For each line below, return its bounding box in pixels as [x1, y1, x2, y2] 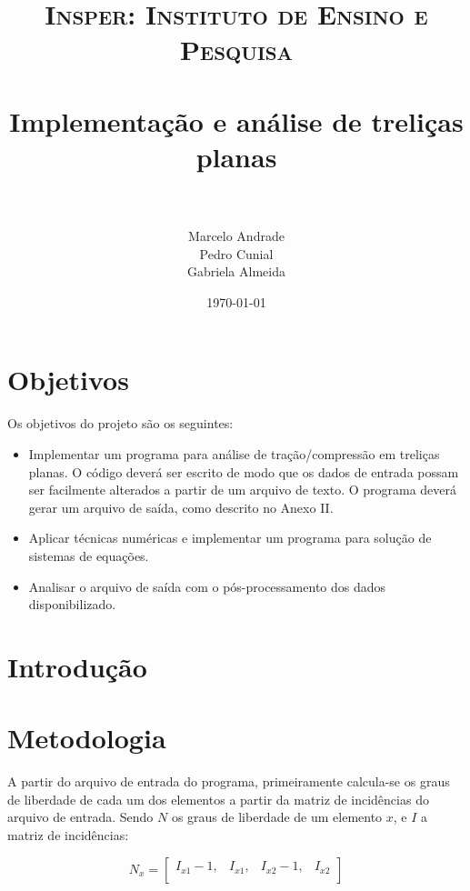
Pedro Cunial [199, 244, 274, 263]
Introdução [7, 647, 147, 685]
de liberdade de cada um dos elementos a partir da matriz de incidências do [7, 789, 429, 808]
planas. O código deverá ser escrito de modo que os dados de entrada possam [28, 462, 459, 481]
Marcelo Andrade [188, 226, 285, 245]
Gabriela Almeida [187, 262, 285, 281]
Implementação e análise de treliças [9, 102, 464, 139]
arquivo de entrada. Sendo [7, 807, 154, 826]
